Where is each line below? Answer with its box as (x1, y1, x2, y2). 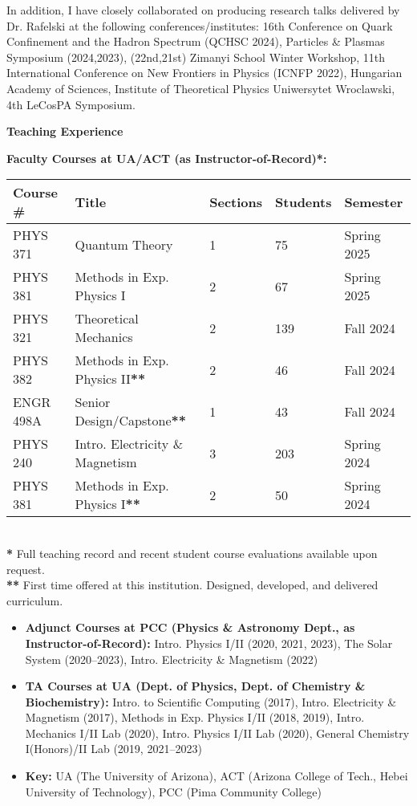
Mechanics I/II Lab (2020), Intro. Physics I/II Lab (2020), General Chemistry (25, 724, 410, 741)
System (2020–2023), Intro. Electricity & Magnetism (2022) (25, 650, 318, 667)
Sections (209, 192, 263, 211)
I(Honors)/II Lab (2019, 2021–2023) (25, 740, 202, 757)
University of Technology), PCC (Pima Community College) (25, 783, 322, 800)
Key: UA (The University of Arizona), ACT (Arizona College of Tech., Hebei (25, 767, 408, 784)
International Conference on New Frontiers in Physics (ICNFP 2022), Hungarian (6, 64, 403, 81)
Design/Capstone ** (75, 411, 186, 430)
